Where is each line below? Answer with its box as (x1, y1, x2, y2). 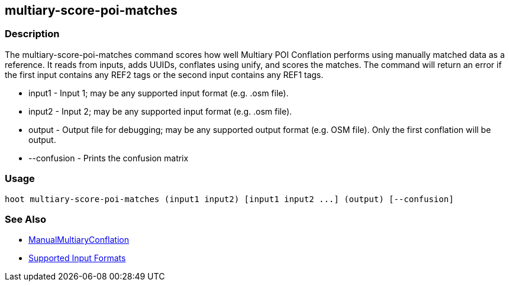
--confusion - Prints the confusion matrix (28, 152, 189, 163)
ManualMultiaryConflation (28, 235, 129, 245)
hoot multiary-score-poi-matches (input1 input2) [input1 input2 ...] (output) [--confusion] (5, 194, 454, 204)
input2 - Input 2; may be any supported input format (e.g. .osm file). (28, 106, 292, 116)
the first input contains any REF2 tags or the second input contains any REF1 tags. (5, 69, 324, 80)
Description (5, 28, 60, 40)
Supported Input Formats (28, 253, 126, 264)
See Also (5, 213, 46, 225)
